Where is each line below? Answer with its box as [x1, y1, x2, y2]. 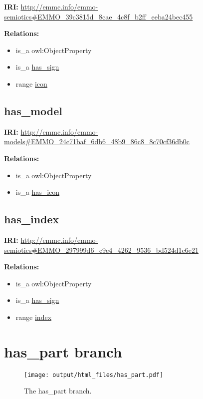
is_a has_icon [15, 187, 60, 197]
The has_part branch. [24, 385, 92, 396]
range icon [15, 78, 47, 89]
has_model [4, 103, 62, 118]
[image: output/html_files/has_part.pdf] [24, 371, 164, 378]
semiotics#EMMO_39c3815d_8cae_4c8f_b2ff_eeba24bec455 [4, 11, 193, 22]
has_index [4, 211, 59, 227]
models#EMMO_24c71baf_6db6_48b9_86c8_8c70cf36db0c [4, 136, 190, 147]
